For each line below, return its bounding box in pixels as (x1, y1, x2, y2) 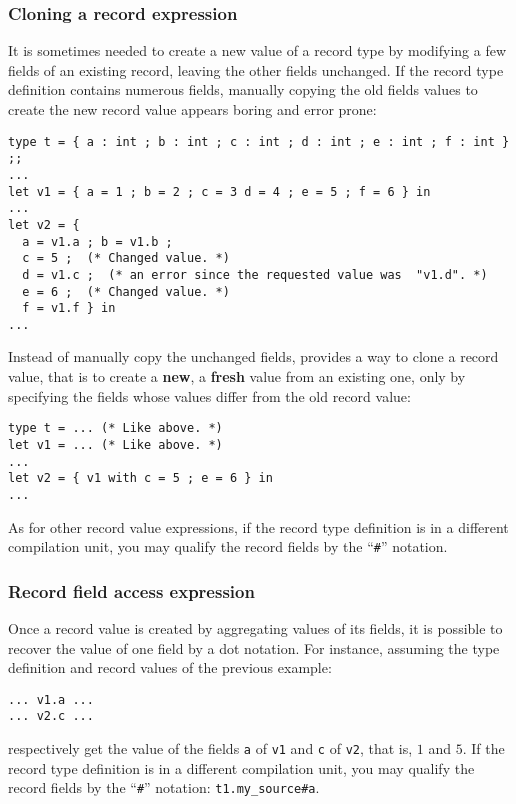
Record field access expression (8, 578, 255, 603)
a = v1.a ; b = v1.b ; (22, 234, 173, 249)
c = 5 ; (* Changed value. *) (22, 251, 230, 266)
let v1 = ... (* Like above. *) (8, 437, 223, 452)
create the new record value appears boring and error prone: (8, 99, 377, 119)
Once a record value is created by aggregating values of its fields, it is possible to (8, 618, 503, 638)
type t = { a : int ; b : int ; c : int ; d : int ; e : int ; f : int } (8, 134, 510, 149)
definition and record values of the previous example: (8, 657, 332, 678)
